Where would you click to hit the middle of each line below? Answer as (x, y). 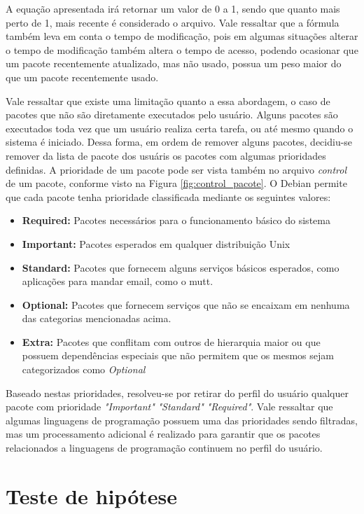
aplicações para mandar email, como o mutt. (118, 281)
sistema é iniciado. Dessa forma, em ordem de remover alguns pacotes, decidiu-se (179, 142)
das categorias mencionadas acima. (97, 318)
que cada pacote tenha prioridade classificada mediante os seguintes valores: (168, 196)
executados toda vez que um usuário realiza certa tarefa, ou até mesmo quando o (180, 128)
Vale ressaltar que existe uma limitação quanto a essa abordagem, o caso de (168, 100)
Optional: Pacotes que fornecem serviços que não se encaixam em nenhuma (186, 304)
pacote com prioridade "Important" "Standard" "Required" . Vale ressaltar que (169, 407)
